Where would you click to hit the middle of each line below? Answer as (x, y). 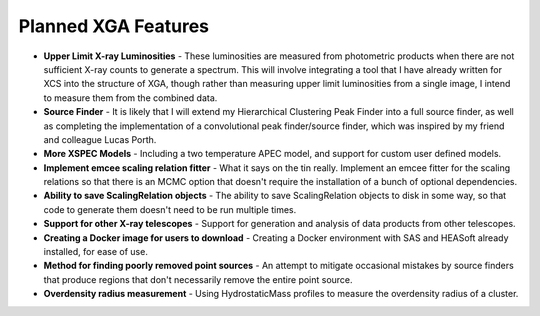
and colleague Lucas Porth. (100, 139)
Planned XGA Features (114, 26)
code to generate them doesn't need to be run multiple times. (170, 209)
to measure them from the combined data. (130, 97)
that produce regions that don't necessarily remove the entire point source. (198, 279)
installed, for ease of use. (96, 252)
